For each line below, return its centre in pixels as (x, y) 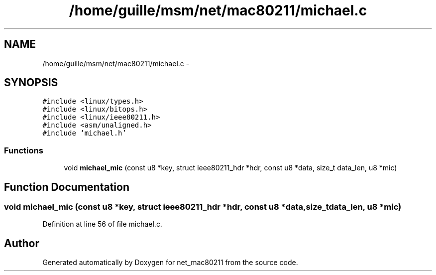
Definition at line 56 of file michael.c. (102, 224)
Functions (24, 150)
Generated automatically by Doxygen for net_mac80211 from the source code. (170, 263)
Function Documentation (67, 187)
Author (22, 243)
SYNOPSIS (31, 83)
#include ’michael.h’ (84, 133)
